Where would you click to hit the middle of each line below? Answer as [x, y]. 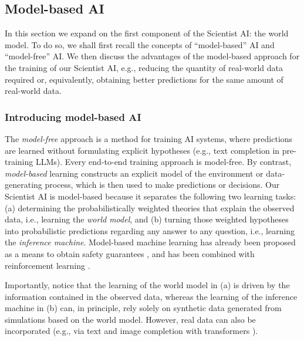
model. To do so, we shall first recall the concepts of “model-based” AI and [140, 44]
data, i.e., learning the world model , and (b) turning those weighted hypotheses [147, 219]
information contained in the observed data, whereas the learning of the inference [151, 296]
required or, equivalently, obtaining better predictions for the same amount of [144, 79]
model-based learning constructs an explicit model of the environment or [134, 173]
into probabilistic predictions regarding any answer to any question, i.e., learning [150, 230]
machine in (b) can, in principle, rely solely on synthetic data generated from [143, 308]
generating [23, 185]
